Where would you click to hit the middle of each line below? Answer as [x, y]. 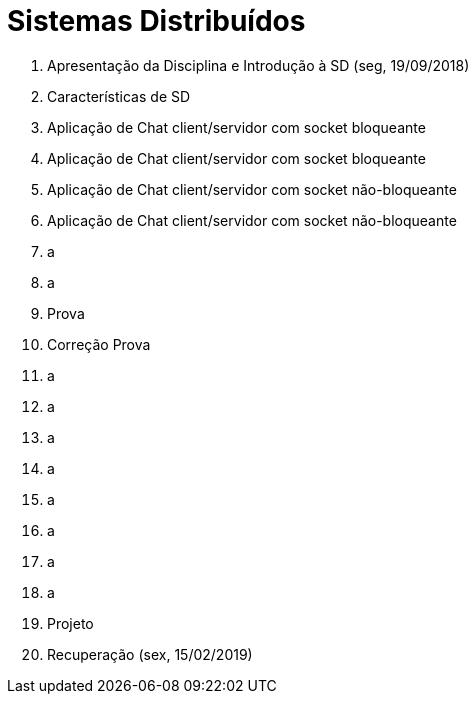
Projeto [70, 623]
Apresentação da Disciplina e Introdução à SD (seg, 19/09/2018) [258, 65]
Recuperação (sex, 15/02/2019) [150, 654]
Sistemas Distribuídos [156, 21]
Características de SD [119, 96]
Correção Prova [99, 344]
